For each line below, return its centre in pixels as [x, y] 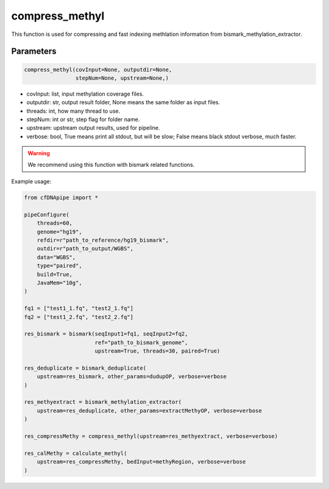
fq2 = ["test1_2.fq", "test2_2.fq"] [79, 317]
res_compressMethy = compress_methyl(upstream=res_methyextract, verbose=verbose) [151, 436]
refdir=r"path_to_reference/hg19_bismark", [103, 240]
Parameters [34, 51]
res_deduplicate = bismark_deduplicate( [85, 368]
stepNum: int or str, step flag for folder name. [83, 119]
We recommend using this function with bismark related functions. [111, 164]
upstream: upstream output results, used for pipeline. [94, 128]
